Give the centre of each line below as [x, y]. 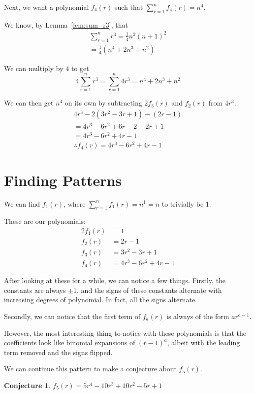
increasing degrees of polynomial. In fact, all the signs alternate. [101, 300]
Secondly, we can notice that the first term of [72, 316]
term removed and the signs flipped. [58, 352]
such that [129, 7]
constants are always [35, 290]
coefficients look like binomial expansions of [70, 342]
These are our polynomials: [45, 221]
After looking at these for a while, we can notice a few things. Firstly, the [115, 280]
